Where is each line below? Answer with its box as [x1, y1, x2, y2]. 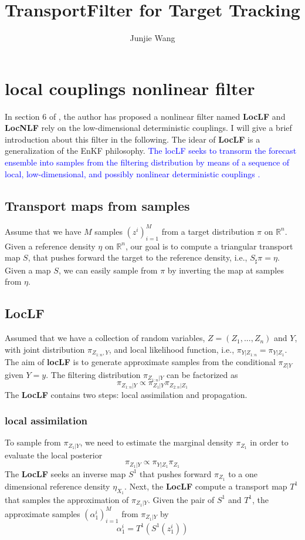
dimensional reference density [5, 480, 110, 492]
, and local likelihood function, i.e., [109, 343, 235, 355]
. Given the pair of [148, 493, 215, 505]
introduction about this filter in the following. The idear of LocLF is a [5, 133, 260, 145]
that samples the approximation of [5, 493, 129, 505]
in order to [250, 436, 289, 448]
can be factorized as [167, 368, 238, 380]
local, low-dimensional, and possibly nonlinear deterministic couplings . [5, 167, 260, 180]
